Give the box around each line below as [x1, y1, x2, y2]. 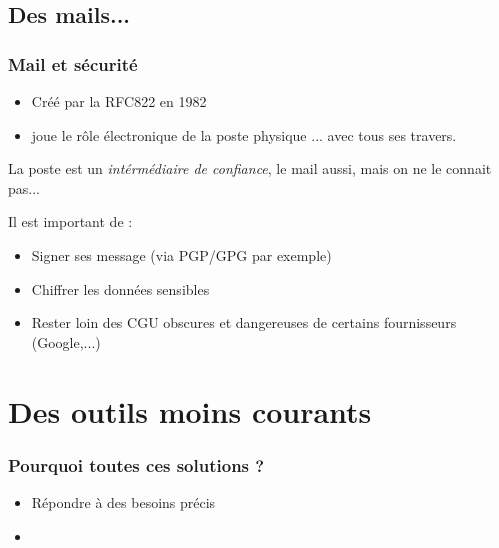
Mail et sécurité [8, 51, 138, 76]
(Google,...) [31, 331, 101, 352]
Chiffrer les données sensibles [31, 278, 210, 299]
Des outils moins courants [8, 390, 372, 431]
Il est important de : [8, 211, 133, 232]
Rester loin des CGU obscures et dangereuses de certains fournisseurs [31, 312, 457, 333]
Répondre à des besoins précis [31, 491, 216, 512]
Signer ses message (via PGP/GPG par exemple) [31, 244, 332, 265]
